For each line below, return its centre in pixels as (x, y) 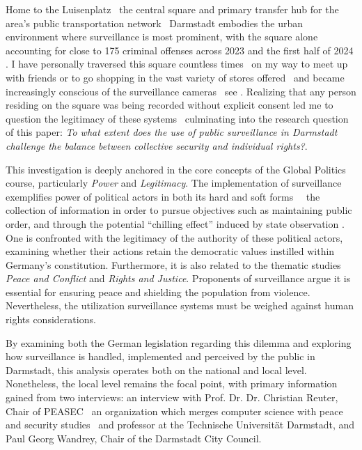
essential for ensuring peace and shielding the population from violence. (158, 292)
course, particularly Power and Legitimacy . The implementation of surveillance (174, 183)
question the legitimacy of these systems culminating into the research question (177, 118)
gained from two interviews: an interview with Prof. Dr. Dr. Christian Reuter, (172, 397)
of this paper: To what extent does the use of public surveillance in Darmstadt (172, 132)
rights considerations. (51, 319)
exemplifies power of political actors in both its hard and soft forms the (163, 196)
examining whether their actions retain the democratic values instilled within (170, 251)
